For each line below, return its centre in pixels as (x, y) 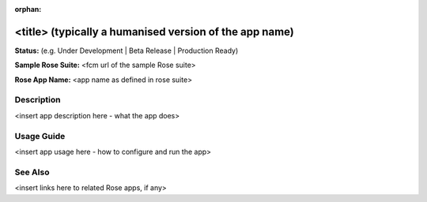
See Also (32, 172)
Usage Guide (40, 136)
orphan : (28, 9)
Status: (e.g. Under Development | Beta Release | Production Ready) (127, 50)
